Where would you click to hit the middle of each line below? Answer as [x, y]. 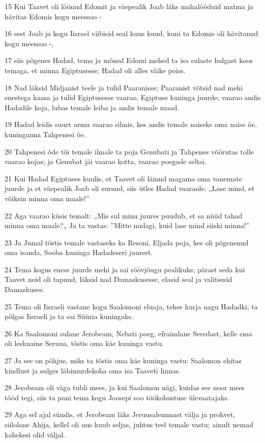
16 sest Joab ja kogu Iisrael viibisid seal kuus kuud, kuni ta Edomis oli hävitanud [131, 33]
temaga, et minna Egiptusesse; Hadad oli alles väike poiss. [95, 70]
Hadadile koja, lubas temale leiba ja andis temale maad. [92, 107]
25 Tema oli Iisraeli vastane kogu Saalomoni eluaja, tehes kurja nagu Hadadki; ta [131, 306]
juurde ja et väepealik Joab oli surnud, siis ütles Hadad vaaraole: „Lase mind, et [130, 188]
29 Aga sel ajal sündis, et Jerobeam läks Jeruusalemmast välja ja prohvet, [120, 414]
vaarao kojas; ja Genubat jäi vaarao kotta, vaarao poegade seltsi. [106, 161]
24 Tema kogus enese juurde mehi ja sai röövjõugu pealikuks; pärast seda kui [125, 269]
